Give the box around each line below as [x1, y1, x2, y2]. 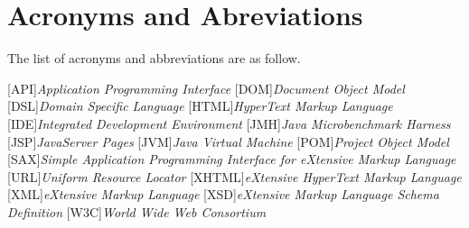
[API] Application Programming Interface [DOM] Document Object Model [7, 78, 405, 97]
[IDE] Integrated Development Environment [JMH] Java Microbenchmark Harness [7, 114, 451, 132]
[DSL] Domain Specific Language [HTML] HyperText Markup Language [7, 96, 393, 115]
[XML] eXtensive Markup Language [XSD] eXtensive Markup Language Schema [7, 185, 439, 204]
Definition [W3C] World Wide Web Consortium [7, 202, 267, 221]
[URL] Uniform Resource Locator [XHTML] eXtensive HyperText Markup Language [7, 167, 462, 186]
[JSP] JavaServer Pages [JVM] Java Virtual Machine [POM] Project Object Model [7, 132, 449, 150]
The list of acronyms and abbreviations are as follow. [7, 49, 301, 68]
